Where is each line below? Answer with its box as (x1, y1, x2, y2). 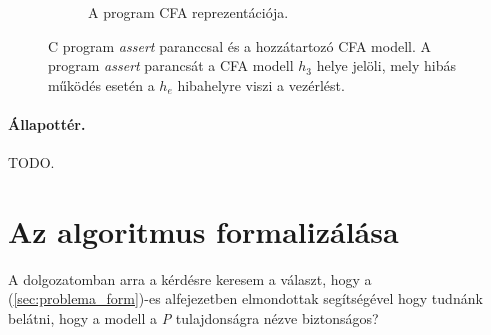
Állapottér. (8, 113, 86, 134)
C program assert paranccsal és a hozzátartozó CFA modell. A (48, 35, 431, 56)
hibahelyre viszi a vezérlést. (177, 74, 345, 95)
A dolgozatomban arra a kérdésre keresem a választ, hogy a (8, 268, 372, 289)
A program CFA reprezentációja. (88, 2, 289, 22)
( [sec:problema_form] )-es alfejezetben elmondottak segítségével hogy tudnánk (8, 288, 483, 309)
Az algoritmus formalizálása (8, 210, 399, 251)
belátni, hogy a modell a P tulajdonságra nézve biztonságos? (8, 308, 379, 329)
